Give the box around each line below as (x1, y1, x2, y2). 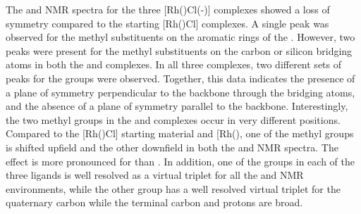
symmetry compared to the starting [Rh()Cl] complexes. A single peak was (6, 15, 329, 30)
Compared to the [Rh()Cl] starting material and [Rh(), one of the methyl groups (6, 126, 354, 141)
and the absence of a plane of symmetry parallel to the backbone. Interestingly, (6, 99, 348, 113)
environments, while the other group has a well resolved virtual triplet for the (6, 181, 341, 196)
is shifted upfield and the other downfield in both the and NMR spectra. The (6, 139, 338, 154)
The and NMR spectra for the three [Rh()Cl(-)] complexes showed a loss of (6, 2, 330, 16)
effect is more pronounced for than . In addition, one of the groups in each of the (6, 153, 355, 168)
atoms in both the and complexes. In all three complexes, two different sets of (6, 57, 342, 72)
